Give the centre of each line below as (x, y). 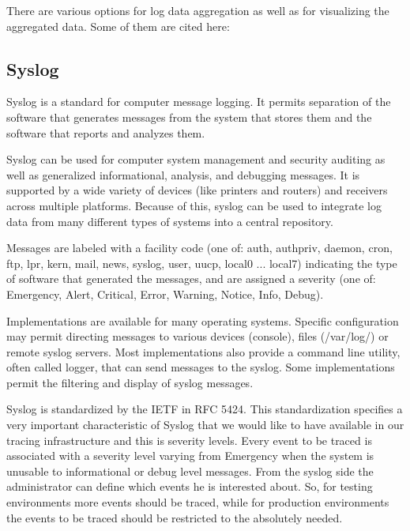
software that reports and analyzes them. (106, 132)
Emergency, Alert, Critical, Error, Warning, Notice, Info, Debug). (165, 294)
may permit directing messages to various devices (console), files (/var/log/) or (197, 336)
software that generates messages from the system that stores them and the (189, 117)
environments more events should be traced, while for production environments (198, 502)
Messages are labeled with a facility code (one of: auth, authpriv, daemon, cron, (199, 248)
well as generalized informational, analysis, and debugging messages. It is (183, 174)
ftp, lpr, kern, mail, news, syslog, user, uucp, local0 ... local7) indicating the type (202, 263)
